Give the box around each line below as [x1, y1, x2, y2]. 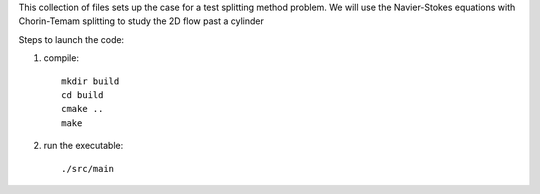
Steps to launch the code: [18, 33, 125, 45]
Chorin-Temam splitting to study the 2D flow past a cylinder [18, 15, 265, 27]
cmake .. [61, 103, 104, 115]
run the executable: [43, 140, 124, 152]
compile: [43, 52, 80, 64]
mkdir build [61, 75, 120, 87]
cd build [61, 89, 104, 100]
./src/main [61, 163, 115, 174]
